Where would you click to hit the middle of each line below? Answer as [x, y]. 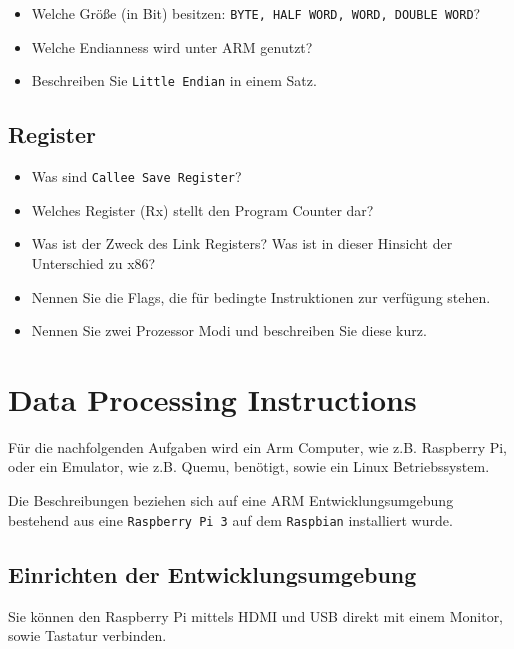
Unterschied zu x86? [93, 262]
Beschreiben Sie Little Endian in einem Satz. [174, 80]
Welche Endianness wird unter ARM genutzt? [172, 46]
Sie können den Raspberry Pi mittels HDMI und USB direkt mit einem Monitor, [256, 615]
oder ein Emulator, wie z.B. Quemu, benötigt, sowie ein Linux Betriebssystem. [249, 466]
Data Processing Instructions [212, 398]
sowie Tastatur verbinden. [87, 635]
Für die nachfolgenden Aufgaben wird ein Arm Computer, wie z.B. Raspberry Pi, [257, 446]
